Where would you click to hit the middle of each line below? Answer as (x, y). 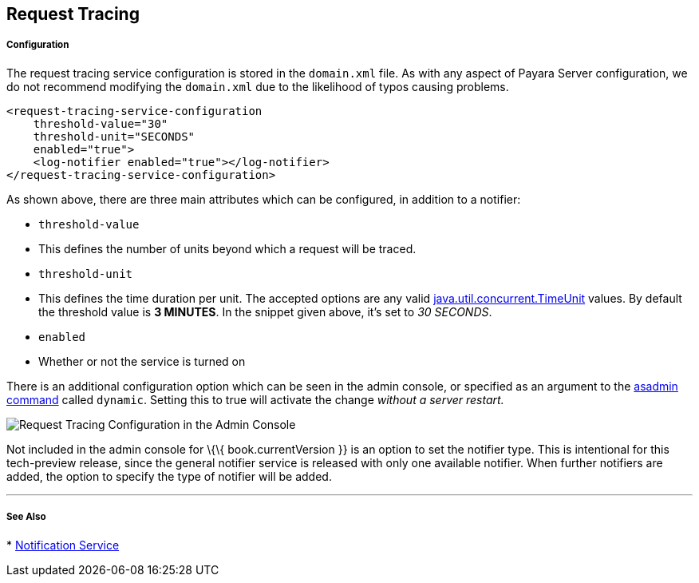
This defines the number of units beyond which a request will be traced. (227, 248)
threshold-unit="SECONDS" (114, 136)
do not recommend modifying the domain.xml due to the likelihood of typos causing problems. (258, 86)
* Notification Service (63, 545)
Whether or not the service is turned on (142, 361)
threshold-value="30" (101, 123)
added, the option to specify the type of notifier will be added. (169, 476)
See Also (26, 517)
